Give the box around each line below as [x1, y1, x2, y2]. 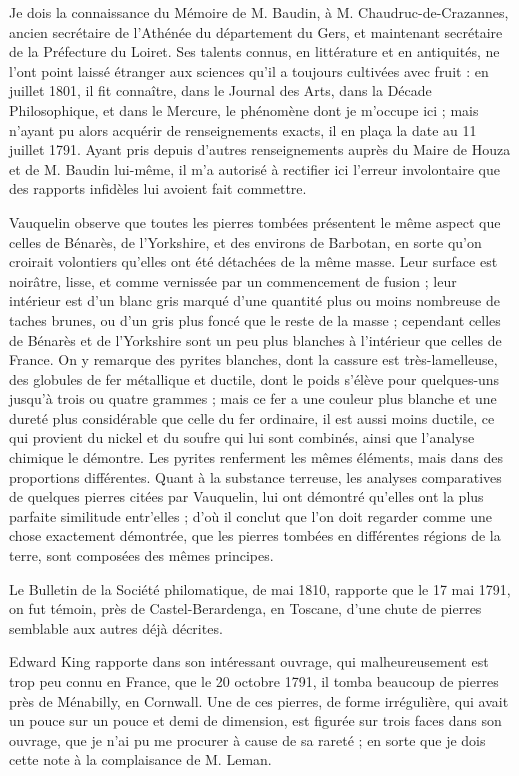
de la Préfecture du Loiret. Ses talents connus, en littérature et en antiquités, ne [9, 41, 500, 62]
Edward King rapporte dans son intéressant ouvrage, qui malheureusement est [9, 651, 489, 672]
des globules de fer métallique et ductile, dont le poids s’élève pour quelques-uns [9, 368, 500, 389]
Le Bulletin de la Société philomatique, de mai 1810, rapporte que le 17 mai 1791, [9, 578, 511, 599]
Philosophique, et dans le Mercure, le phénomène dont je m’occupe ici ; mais [9, 99, 479, 120]
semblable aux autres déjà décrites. [9, 617, 223, 638]
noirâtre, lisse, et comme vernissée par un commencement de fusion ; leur [9, 270, 457, 291]
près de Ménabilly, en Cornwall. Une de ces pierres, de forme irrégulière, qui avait [9, 690, 509, 711]
